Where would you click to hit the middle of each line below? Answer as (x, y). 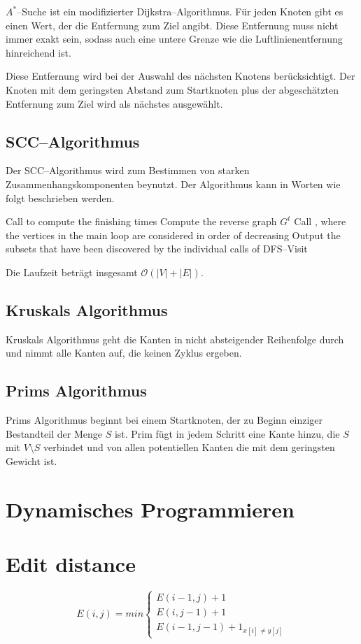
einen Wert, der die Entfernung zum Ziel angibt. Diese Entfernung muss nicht (172, 25)
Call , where (320, 221)
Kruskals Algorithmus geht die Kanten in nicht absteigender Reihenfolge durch (175, 339)
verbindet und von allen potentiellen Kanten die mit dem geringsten (189, 447)
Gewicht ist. (31, 460)
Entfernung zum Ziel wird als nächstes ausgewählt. (114, 103)
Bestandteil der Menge (54, 433)
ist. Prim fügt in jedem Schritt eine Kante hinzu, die (227, 433)
